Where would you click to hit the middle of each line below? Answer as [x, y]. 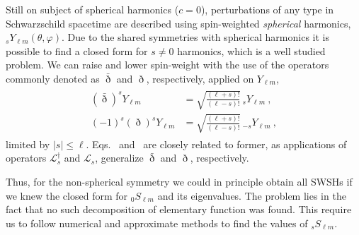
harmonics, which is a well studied [251, 50]
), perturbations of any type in [267, 9]
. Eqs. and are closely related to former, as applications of [216, 144]
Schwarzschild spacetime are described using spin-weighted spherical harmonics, [178, 23]
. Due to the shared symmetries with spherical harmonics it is [195, 37]
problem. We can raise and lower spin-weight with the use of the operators [167, 65]
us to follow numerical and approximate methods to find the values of [157, 223]
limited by [28, 144]
